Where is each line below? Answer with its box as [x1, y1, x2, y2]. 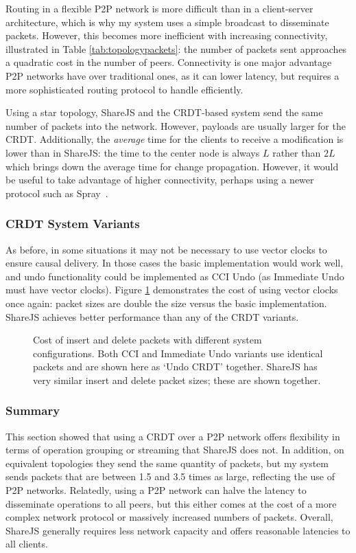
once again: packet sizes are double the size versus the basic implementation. [5, 295, 327, 310]
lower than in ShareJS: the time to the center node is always [5, 145, 260, 159]
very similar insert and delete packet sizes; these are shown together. [33, 372, 321, 387]
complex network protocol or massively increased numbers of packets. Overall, [5, 510, 333, 524]
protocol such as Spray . [5, 185, 108, 200]
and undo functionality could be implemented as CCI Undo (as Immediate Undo [5, 269, 344, 283]
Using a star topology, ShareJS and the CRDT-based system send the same [5, 105, 323, 120]
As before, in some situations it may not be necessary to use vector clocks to [5, 242, 327, 256]
